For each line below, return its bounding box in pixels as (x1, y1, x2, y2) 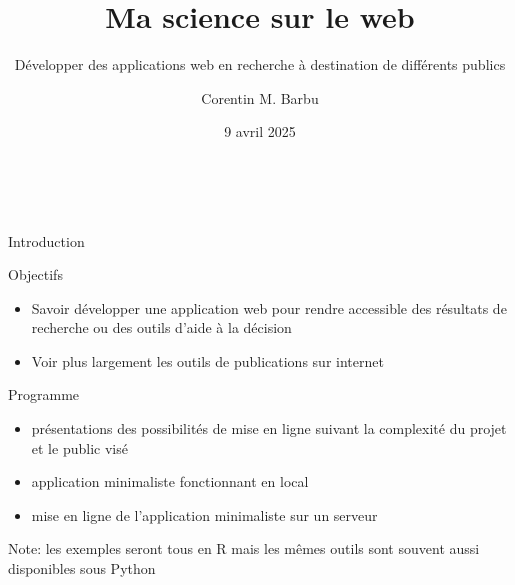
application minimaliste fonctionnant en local (31, 471, 309, 492)
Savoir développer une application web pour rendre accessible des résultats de (31, 297, 507, 318)
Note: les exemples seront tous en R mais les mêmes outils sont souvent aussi (8, 538, 480, 559)
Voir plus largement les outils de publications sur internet (31, 350, 384, 371)
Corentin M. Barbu (201, 87, 319, 108)
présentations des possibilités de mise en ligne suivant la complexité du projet (31, 418, 507, 439)
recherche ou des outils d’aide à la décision (31, 317, 292, 338)
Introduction (8, 230, 85, 251)
